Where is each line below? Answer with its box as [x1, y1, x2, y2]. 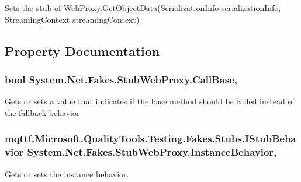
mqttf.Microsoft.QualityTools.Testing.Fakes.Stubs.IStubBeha [5, 131, 296, 146]
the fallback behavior [5, 106, 80, 118]
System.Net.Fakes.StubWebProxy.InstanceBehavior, [27, 145, 277, 159]
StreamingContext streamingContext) [5, 13, 140, 25]
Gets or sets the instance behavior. [5, 167, 129, 180]
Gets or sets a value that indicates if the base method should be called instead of [5, 95, 295, 107]
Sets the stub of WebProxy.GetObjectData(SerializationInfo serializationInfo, [5, 2, 281, 13]
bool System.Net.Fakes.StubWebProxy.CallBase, [5, 72, 238, 86]
